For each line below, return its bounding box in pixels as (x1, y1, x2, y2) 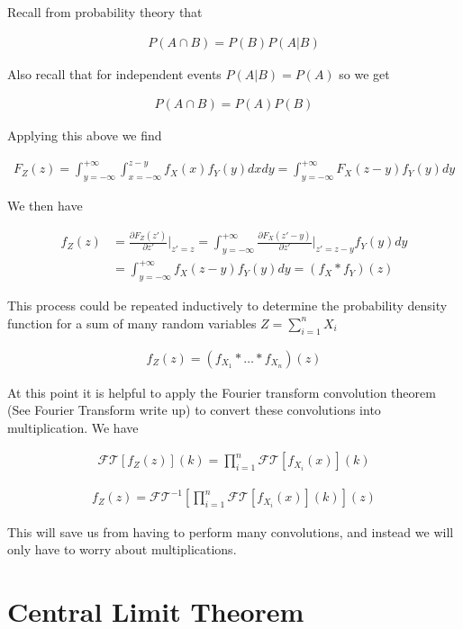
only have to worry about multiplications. (7, 540, 237, 559)
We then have (7, 196, 83, 215)
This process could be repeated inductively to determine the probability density (7, 296, 448, 315)
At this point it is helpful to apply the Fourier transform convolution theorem (7, 382, 436, 401)
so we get (339, 64, 390, 83)
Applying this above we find (7, 126, 162, 145)
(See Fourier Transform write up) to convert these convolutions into (7, 400, 381, 419)
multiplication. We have (7, 418, 139, 436)
